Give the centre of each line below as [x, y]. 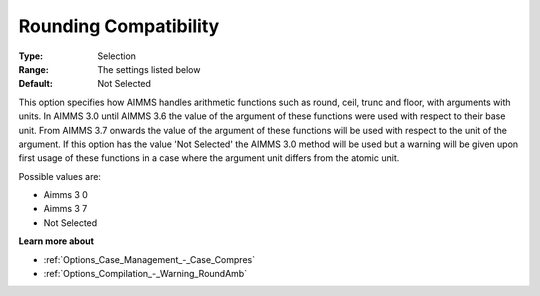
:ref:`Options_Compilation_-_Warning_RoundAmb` [145, 274]
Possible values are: [60, 176]
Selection [117, 56]
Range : [33, 69]
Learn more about [56, 241]
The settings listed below [149, 69]
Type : [31, 56]
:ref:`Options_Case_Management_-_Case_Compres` [149, 259]
